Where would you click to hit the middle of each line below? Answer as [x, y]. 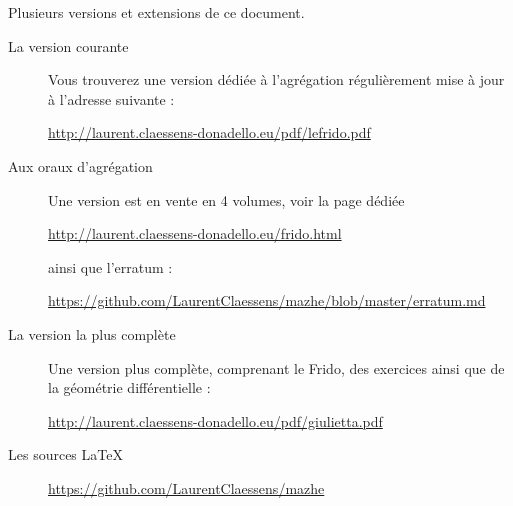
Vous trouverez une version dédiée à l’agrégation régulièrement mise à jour [276, 79]
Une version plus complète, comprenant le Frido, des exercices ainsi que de [276, 367]
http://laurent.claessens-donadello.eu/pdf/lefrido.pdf [209, 132]
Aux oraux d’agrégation [80, 165]
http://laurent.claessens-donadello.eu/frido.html [195, 233]
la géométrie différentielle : [129, 387]
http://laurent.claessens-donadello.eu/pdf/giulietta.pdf [215, 420]
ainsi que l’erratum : [110, 266]
